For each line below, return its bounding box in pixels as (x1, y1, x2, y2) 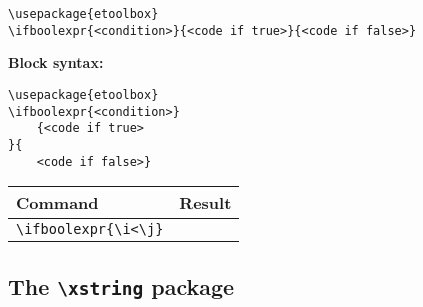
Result (179, 191, 232, 215)
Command (16, 191, 99, 215)
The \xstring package (8, 270, 235, 301)
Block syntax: (8, 52, 104, 73)
